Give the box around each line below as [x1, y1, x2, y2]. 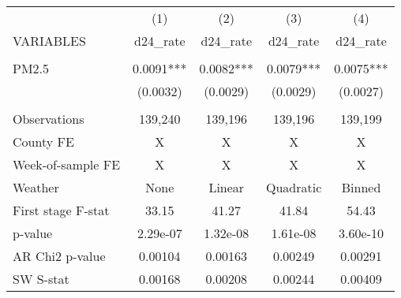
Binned [341, 178, 381, 196]
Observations [13, 110, 84, 128]
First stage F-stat [13, 201, 110, 219]
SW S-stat [13, 270, 69, 288]
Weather [13, 178, 59, 196]
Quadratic [266, 178, 322, 196]
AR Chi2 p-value [13, 247, 106, 265]
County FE [13, 132, 74, 151]
